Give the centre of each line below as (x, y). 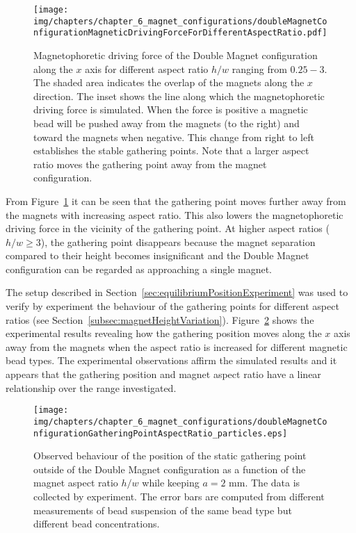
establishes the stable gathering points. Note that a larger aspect (171, 150)
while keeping (171, 483)
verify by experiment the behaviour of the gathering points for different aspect (172, 306)
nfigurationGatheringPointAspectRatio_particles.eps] (161, 433)
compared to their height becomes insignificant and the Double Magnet (157, 255)
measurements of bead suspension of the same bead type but (163, 510)
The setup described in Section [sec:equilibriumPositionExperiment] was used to (177, 292)
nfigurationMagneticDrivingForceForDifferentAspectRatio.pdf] (180, 33)
